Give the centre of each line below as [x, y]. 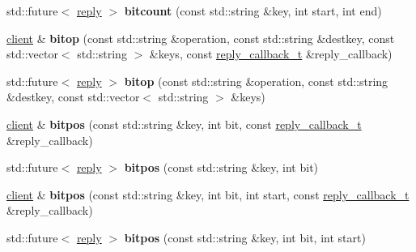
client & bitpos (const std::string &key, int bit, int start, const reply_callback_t [208, 194]
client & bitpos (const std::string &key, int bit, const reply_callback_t [184, 124]
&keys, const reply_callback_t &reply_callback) [271, 54]
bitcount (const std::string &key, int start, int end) [253, 11]
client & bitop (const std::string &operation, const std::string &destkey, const [201, 38]
